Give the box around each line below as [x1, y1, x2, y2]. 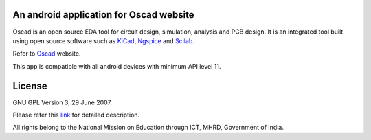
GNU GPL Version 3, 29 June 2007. [12, 98, 113, 106]
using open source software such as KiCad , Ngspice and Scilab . [12, 36, 195, 45]
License [12, 80, 47, 92]
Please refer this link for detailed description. [12, 110, 140, 119]
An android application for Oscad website [12, 9, 195, 21]
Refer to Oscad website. [12, 49, 81, 58]
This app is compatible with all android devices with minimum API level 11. [12, 62, 221, 70]
